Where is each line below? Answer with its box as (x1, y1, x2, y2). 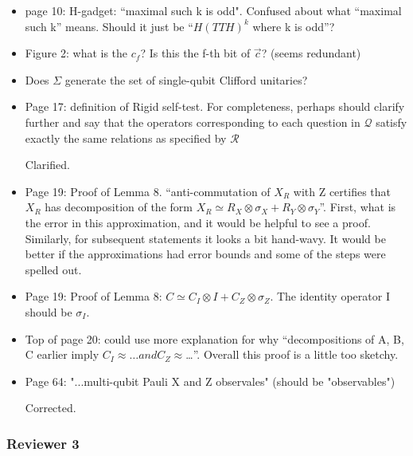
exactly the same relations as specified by (25, 129, 227, 146)
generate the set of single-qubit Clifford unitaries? (64, 71, 308, 88)
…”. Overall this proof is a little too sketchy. (185, 346, 399, 363)
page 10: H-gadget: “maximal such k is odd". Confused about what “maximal (25, 2, 402, 18)
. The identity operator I (270, 288, 390, 305)
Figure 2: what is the (25, 45, 128, 61)
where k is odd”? (252, 18, 335, 34)
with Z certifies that (293, 183, 391, 199)
